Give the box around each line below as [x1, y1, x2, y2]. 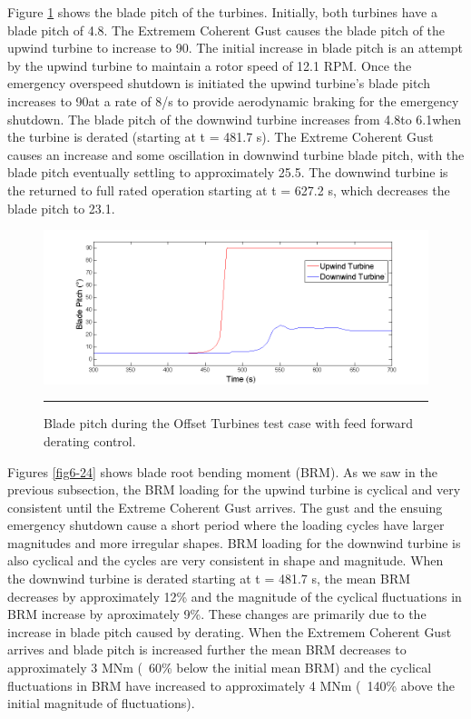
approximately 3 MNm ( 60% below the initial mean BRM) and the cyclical [7, 658, 432, 677]
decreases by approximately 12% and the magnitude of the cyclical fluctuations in [7, 586, 462, 605]
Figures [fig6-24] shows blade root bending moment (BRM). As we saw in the [7, 462, 437, 481]
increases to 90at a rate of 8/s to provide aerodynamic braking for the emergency [7, 91, 459, 110]
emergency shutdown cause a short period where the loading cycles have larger [7, 515, 445, 534]
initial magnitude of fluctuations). [7, 694, 195, 713]
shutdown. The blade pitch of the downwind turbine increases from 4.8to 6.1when [7, 109, 462, 128]
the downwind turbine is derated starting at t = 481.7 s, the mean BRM [7, 569, 411, 588]
